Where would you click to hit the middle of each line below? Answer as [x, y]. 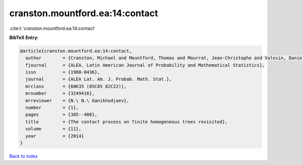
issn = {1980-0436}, [63, 72]
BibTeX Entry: [24, 37]
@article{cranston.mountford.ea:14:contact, [76, 51]
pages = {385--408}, [62, 115]
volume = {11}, [54, 129]
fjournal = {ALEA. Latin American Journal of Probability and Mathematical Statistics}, [145, 65]
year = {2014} [55, 136]
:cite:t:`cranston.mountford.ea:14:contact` [53, 28]
